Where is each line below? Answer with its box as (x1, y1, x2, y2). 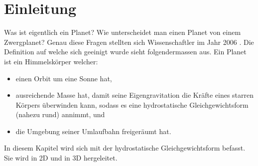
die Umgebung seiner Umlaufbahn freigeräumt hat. (15, 126, 171, 136)
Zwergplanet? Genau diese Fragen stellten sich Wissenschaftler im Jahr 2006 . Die (4, 36, 254, 47)
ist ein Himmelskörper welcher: (4, 56, 98, 66)
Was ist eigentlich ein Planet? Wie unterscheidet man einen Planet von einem (4, 27, 241, 37)
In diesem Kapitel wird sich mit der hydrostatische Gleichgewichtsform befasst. (4, 143, 246, 153)
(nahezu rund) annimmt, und (15, 109, 105, 120)
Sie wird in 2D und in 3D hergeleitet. (4, 153, 118, 163)
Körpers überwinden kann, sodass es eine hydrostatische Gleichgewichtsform (15, 99, 249, 110)
